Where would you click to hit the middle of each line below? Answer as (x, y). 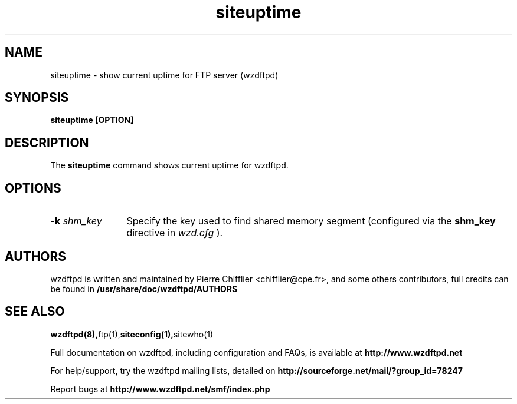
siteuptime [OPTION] (92, 120)
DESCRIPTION (47, 143)
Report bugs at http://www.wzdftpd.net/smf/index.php (160, 389)
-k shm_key (76, 221)
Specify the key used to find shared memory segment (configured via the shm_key (311, 221)
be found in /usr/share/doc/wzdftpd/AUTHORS (144, 289)
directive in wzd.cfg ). (175, 233)
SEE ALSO (35, 312)
